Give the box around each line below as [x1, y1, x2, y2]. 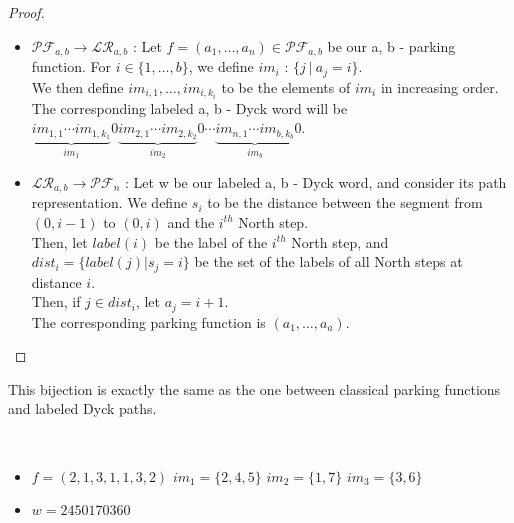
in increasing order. [380, 76, 499, 97]
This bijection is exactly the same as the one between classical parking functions [8, 378, 501, 399]
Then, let [31, 231, 88, 252]
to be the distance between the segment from [207, 192, 483, 213]
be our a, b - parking [327, 35, 456, 56]
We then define [31, 76, 124, 97]
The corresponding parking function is [31, 311, 266, 332]
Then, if [31, 291, 81, 312]
